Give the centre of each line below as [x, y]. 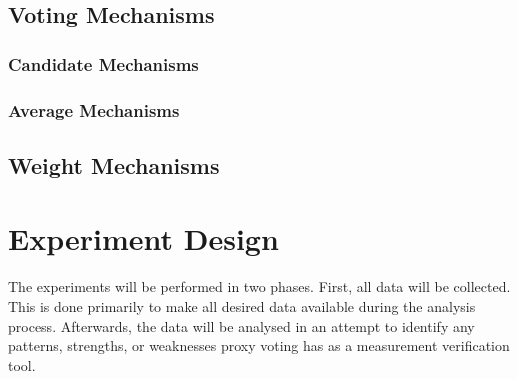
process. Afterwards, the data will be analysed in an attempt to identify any [241, 325]
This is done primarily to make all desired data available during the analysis [242, 305]
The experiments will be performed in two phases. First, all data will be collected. [259, 286]
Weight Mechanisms [114, 164]
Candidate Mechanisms [103, 63]
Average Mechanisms [94, 109]
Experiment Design [143, 238]
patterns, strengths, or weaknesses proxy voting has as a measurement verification [259, 345]
